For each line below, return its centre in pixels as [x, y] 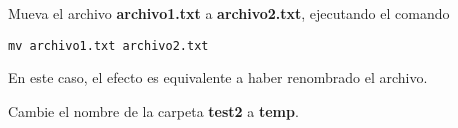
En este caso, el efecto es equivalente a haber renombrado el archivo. [218, 77]
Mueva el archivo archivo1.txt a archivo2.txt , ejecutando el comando [229, 13]
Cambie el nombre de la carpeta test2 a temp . [153, 110]
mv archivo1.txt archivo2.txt [108, 45]
